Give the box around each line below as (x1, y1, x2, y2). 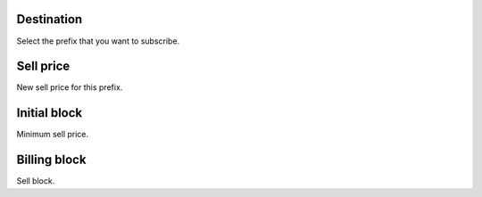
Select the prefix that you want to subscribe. (16, 36, 180, 46)
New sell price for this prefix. (16, 82, 123, 93)
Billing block (16, 152, 87, 168)
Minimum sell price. (16, 129, 89, 140)
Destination (16, 12, 83, 27)
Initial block (16, 105, 83, 120)
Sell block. (16, 176, 55, 186)
